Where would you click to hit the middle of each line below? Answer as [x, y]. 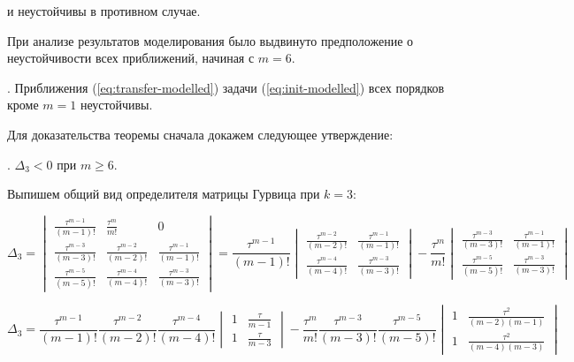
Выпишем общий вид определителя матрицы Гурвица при [164, 194]
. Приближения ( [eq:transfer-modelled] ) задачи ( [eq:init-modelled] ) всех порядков [226, 87]
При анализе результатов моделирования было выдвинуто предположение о [210, 40]
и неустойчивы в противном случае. [104, 11]
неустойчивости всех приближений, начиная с [131, 58]
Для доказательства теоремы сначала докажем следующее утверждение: [200, 134]
